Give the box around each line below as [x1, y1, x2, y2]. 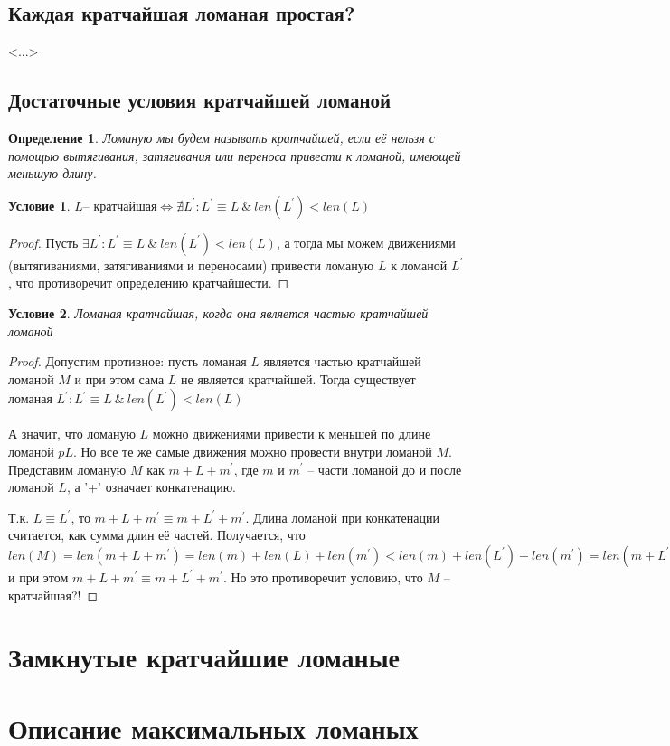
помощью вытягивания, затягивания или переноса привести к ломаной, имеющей [8, 146, 461, 165]
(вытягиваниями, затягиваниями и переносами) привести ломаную [8, 255, 374, 274]
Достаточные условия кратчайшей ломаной [8, 86, 392, 114]
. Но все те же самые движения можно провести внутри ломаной [72, 441, 432, 460]
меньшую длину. [8, 164, 97, 183]
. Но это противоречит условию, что [222, 567, 423, 586]
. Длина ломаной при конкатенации [245, 507, 439, 526]
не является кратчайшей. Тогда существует [181, 369, 416, 388]
